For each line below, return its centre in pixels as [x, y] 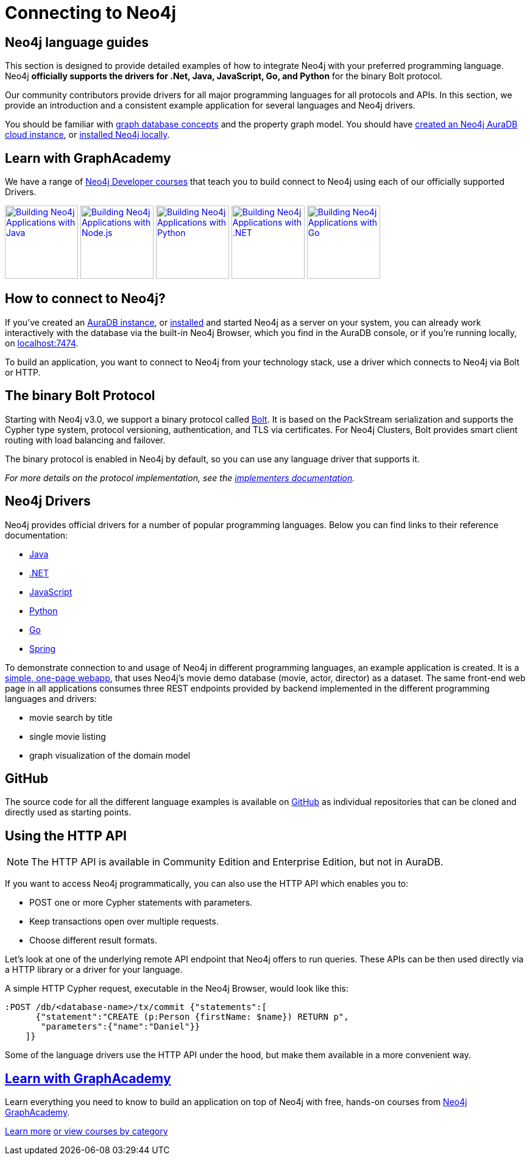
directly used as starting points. [68, 812]
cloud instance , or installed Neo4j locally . [87, 135]
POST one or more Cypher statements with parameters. [141, 903]
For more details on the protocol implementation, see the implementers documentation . [180, 478]
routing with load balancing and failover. [85, 440]
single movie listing [68, 736]
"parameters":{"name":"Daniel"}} [121, 1027]
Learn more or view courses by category [87, 1131]
